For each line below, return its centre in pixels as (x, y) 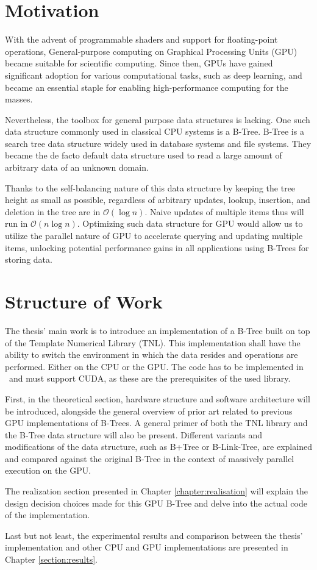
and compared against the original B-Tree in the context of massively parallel (150, 458)
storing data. (29, 259)
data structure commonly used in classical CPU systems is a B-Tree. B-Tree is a (155, 131)
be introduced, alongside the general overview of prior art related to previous (149, 411)
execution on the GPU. (48, 470)
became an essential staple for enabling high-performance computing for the (147, 87)
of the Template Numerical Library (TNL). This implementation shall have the (153, 342)
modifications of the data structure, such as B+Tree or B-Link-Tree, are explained (158, 447)
